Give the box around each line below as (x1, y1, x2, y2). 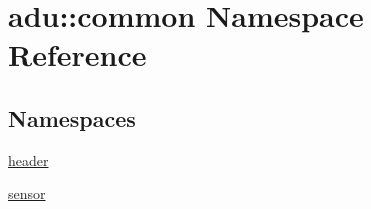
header (8, 149, 49, 170)
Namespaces (8, 102, 136, 133)
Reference (8, 34, 147, 75)
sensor (8, 183, 46, 204)
